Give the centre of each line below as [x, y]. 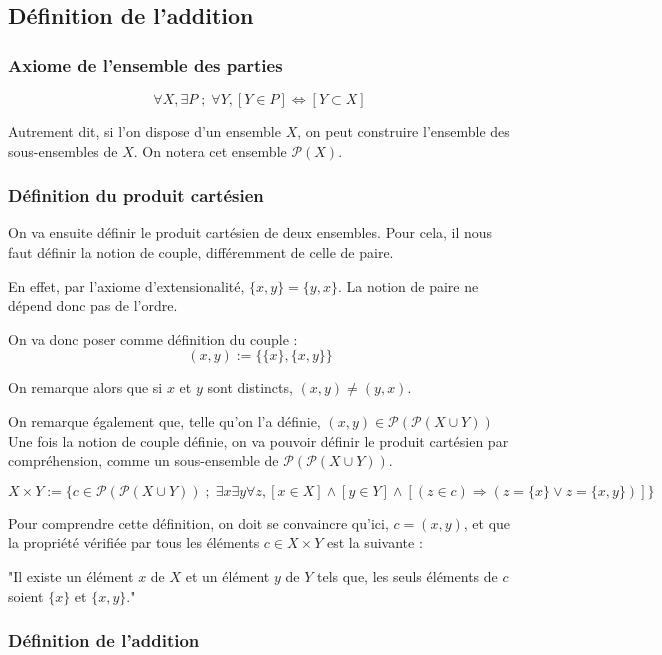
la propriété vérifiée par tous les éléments [134, 542]
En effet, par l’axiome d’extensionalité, [126, 285]
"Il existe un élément [71, 575]
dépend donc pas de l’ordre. [93, 305]
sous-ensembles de [63, 150]
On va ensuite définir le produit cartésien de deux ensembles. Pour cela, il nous [250, 232]
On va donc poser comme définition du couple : [153, 338]
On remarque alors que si [85, 387]
